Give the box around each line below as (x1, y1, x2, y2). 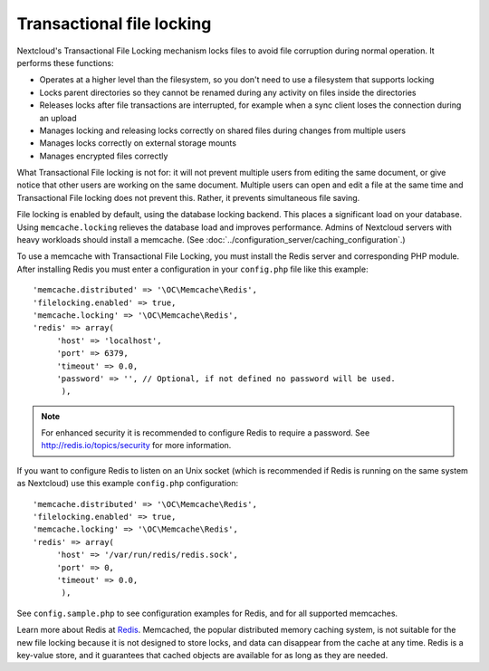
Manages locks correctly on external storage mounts (39, 138, 237, 149)
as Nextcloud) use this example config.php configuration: (16, 478, 239, 489)
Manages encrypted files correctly (39, 150, 168, 161)
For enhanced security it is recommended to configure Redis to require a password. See (41, 427, 370, 438)
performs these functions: (16, 57, 114, 68)
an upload (39, 112, 77, 123)
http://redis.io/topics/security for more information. (41, 440, 232, 451)
